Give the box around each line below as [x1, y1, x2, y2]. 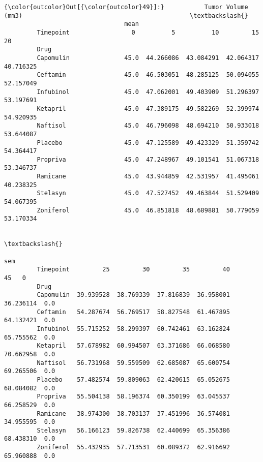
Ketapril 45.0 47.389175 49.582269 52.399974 [37, 105, 259, 112]
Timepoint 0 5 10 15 [37, 28, 259, 36]
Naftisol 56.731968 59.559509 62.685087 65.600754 [37, 359, 230, 366]
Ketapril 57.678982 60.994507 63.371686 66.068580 [37, 342, 230, 350]
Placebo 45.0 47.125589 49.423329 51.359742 [37, 139, 259, 146]
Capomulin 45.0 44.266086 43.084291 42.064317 [37, 54, 259, 61]
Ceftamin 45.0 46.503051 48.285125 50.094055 [37, 71, 259, 79]
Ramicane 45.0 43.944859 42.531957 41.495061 [37, 173, 259, 180]
